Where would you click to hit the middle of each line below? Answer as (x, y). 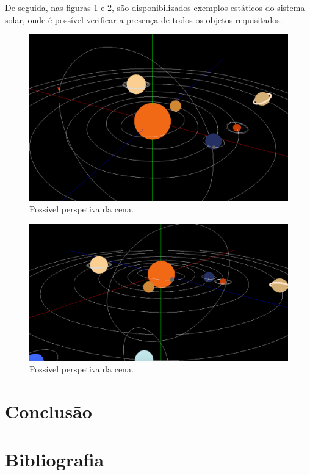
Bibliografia (55, 459)
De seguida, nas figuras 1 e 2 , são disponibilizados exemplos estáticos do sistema (155, 7)
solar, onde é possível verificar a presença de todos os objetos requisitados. (144, 19)
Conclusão (49, 411)
